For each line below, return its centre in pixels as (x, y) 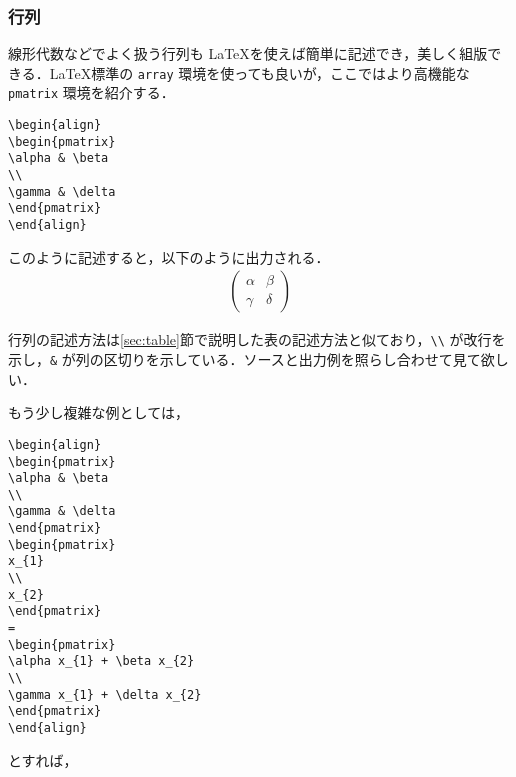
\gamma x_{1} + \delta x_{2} (105, 694)
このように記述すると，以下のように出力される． (169, 256)
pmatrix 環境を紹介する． (91, 92)
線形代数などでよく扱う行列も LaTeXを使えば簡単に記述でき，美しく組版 (248, 53)
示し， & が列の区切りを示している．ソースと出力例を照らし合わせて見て (244, 359)
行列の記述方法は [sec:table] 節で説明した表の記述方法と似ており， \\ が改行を (257, 339)
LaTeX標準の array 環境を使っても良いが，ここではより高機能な (259, 72)
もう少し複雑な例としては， (98, 412)
